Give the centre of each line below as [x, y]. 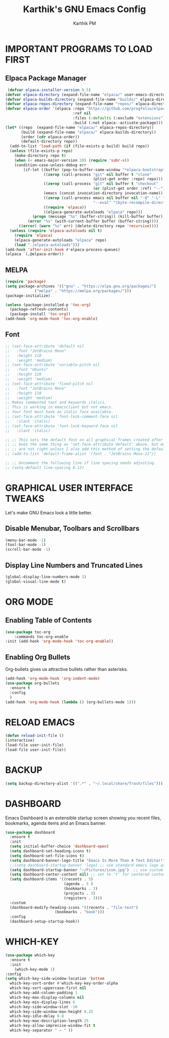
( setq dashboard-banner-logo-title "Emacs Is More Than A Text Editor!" [88, 860]
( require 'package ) [26, 282]
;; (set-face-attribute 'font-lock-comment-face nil [62, 417]
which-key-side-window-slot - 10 [44, 1007]
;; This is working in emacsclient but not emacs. [59, 407]
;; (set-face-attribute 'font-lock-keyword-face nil [62, 426]
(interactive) [20, 741]
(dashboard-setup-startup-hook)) [45, 922]
